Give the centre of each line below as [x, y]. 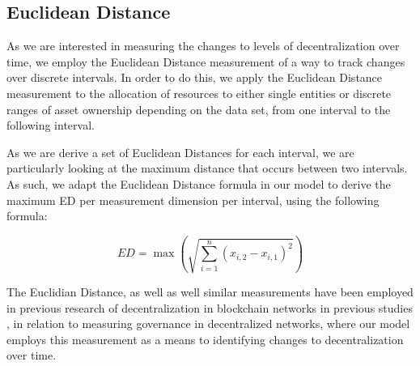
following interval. [51, 125]
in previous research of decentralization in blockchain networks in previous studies [210, 307]
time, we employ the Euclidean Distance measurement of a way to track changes [206, 61]
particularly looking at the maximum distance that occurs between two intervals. [207, 168]
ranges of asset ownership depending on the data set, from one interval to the [199, 109]
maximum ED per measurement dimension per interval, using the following [193, 200]
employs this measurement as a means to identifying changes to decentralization [205, 339]
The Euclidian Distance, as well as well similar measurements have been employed [210, 291]
